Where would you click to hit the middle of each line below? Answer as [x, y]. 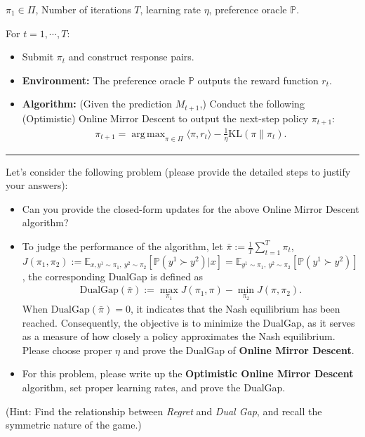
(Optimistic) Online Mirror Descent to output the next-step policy [165, 118]
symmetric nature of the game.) [74, 425]
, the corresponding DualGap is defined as [113, 276]
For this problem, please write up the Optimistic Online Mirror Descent [188, 373]
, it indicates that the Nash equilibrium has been [235, 309]
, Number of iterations [83, 9]
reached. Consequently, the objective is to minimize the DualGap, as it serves [188, 322]
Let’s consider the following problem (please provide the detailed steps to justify [178, 171]
